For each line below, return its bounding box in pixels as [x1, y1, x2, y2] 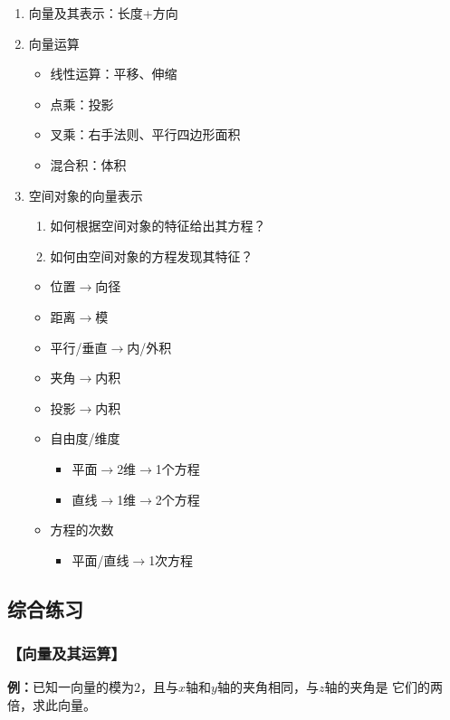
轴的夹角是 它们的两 [324, 677, 444, 696]
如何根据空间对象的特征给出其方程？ [50, 216, 266, 235]
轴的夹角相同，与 [216, 677, 319, 696]
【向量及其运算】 [7, 641, 126, 664]
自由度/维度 [50, 429, 120, 448]
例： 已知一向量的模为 [7, 677, 134, 696]
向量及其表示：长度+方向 [28, 4, 178, 22]
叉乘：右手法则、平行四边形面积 [50, 125, 241, 144]
